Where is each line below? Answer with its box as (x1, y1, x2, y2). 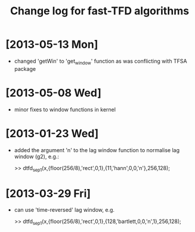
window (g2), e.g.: (14, 153, 60, 160)
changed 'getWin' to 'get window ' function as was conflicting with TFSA (14, 57, 187, 66)
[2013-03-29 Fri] (5, 187, 91, 200)
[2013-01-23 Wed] (5, 126, 99, 140)
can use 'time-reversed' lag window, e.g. (14, 206, 114, 214)
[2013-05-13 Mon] (5, 38, 98, 51)
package (14, 65, 36, 72)
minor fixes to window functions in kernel (14, 106, 116, 113)
